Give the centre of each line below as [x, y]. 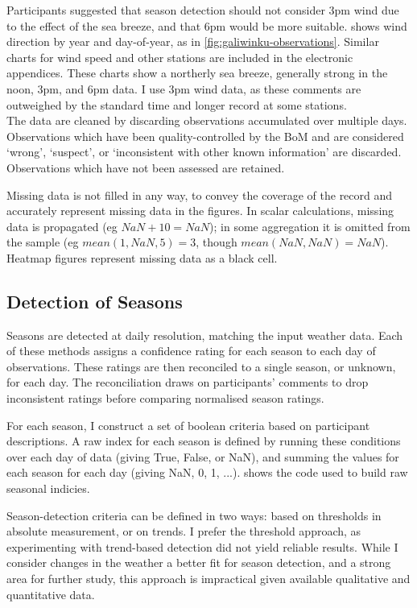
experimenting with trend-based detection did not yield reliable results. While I [202, 546]
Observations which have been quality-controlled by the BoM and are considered [205, 136]
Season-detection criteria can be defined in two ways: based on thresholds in [194, 515]
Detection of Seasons [95, 301]
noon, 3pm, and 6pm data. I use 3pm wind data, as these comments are [184, 88]
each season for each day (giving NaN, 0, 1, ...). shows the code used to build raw [207, 472]
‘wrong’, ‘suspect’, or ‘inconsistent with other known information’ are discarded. [204, 152]
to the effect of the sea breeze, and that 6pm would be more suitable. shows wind [207, 25]
